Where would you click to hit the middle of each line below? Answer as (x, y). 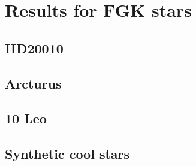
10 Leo (26, 118)
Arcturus (33, 83)
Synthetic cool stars (67, 154)
